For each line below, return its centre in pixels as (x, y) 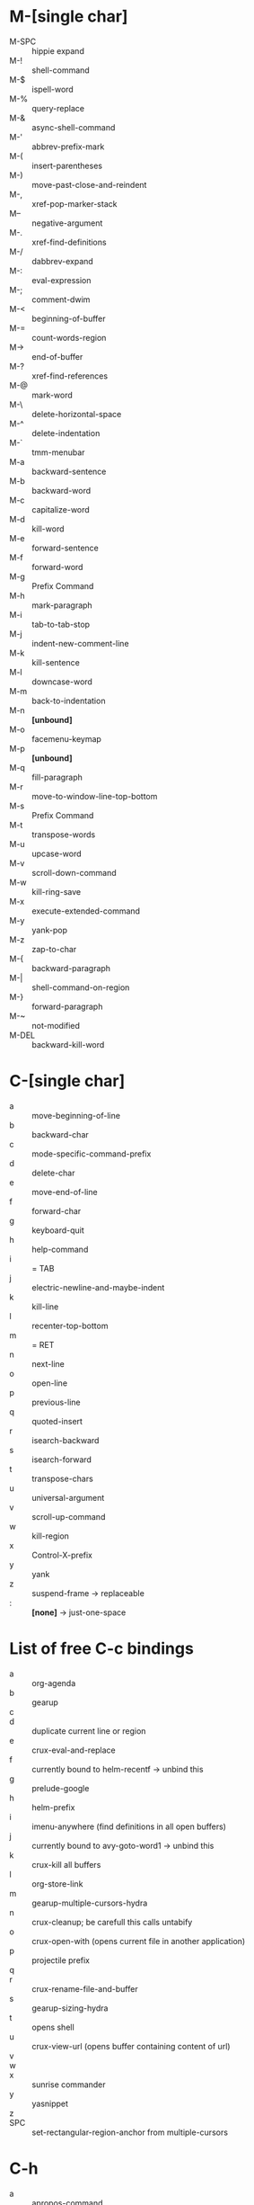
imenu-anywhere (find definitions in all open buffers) (129, 1826)
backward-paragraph (71, 968)
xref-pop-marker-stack (74, 203)
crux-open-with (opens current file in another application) (139, 1941)
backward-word (61, 490)
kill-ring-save (57, 891)
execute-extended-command (86, 911)
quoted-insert (57, 1421)
